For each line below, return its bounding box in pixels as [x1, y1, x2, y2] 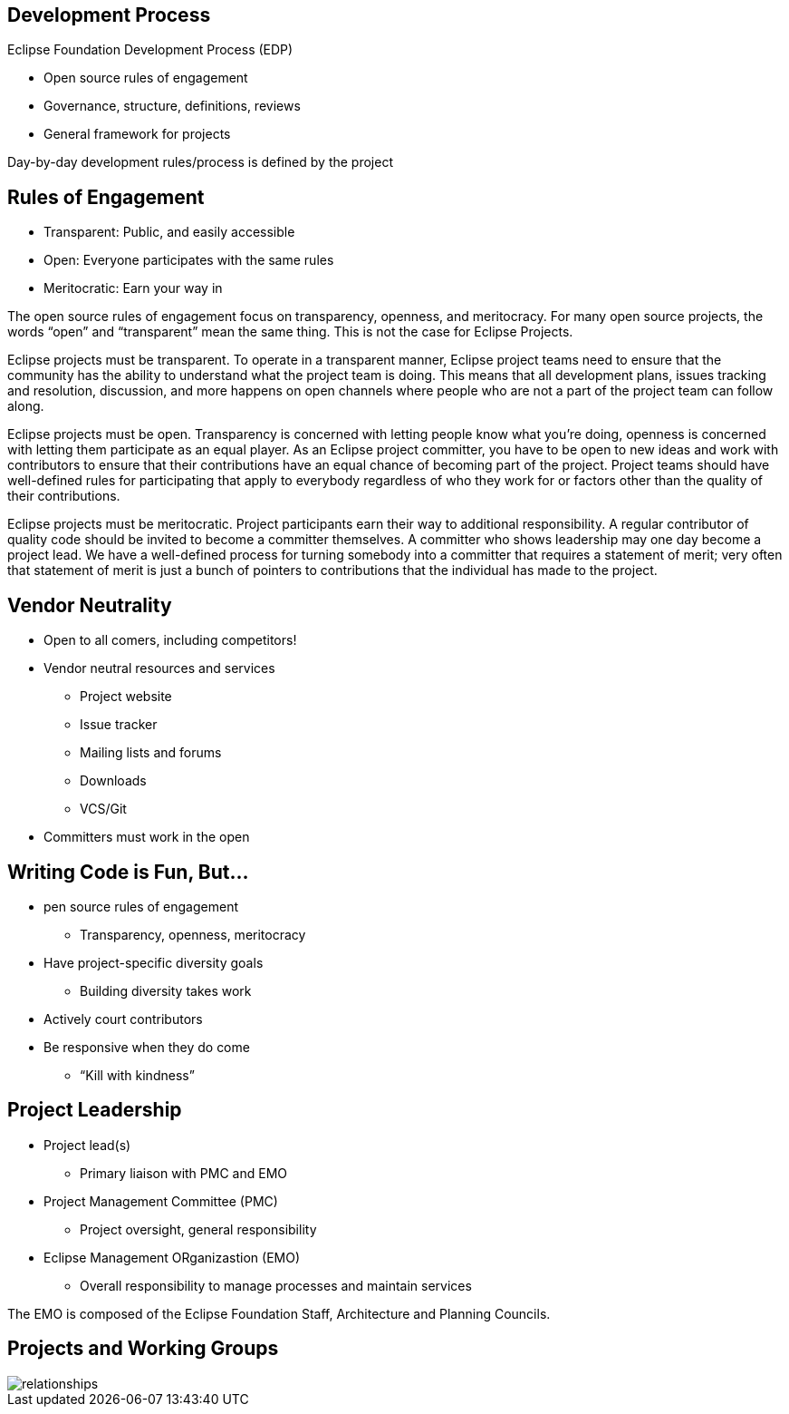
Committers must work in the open [43, 829, 250, 845]
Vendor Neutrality [7, 593, 172, 617]
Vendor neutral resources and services [43, 660, 275, 677]
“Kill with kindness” [80, 1067, 195, 1083]
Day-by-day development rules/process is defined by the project [7, 154, 393, 171]
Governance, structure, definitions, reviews [43, 98, 301, 114]
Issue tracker [80, 717, 158, 733]
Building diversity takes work [80, 982, 252, 999]
